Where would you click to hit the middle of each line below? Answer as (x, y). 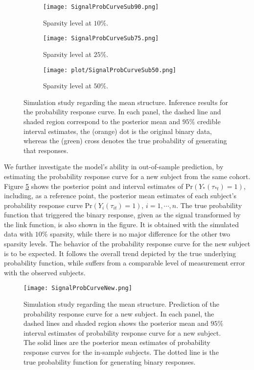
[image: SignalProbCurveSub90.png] (101, 7)
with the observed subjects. (45, 272)
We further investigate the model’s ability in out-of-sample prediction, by (114, 167)
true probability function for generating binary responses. (110, 361)
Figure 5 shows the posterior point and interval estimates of (94, 186)
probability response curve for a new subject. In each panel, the (119, 313)
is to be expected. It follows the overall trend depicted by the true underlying (120, 253)
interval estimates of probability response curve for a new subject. (122, 332)
